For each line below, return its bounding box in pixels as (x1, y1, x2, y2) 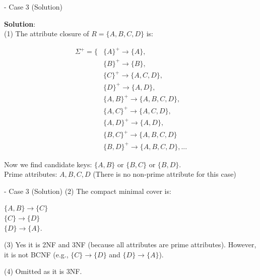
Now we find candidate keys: (4, 159, 92, 169)
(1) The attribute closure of (4, 28, 89, 39)
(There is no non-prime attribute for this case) (93, 169, 236, 179)
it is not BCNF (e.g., (4, 249, 69, 259)
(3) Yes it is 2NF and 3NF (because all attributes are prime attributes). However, (4, 239, 256, 250)
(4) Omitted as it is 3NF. (4, 266, 82, 276)
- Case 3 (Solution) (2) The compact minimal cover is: (4, 185, 171, 196)
